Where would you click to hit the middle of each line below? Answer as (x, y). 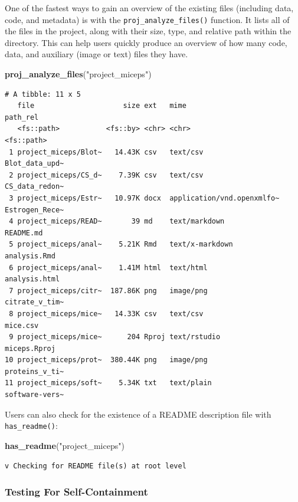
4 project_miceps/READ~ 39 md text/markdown (117, 222)
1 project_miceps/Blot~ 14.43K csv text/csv (106, 152)
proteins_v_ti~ (35, 371)
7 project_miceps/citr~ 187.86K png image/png (108, 291)
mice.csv (22, 325)
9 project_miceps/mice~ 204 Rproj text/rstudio (115, 337)
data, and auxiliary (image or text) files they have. (96, 54)
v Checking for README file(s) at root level (96, 466)
